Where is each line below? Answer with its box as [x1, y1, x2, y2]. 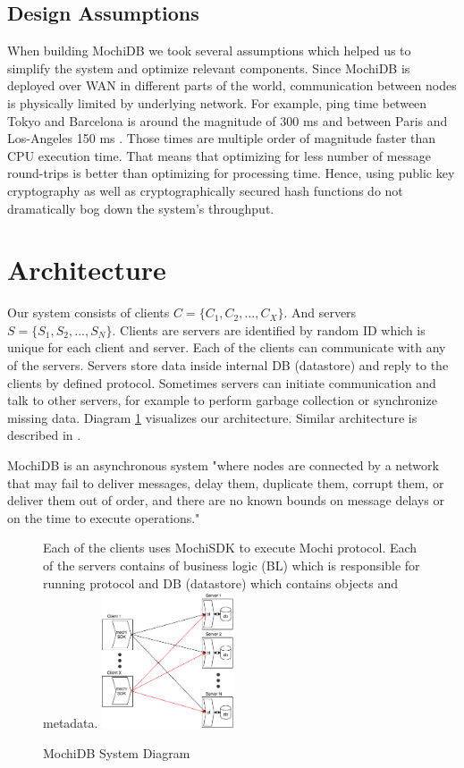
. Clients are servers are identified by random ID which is [112, 320, 426, 339]
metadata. [43, 713, 98, 732]
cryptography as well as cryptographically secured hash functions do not [7, 181, 403, 199]
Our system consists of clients [7, 303, 170, 322]
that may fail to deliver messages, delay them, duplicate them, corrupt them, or [7, 473, 444, 492]
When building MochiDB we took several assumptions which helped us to [7, 41, 411, 60]
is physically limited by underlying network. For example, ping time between [7, 93, 427, 112]
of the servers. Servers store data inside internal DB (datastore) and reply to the [7, 356, 449, 375]
